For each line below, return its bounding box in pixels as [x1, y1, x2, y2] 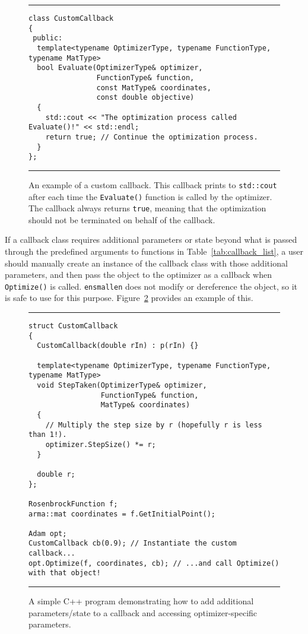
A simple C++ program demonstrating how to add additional [28, 595, 254, 607]
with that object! [28, 569, 101, 578]
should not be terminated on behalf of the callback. [28, 213, 215, 226]
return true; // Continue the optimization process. [45, 132, 258, 141]
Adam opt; [28, 529, 67, 538]
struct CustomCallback [28, 322, 118, 331]
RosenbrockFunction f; [28, 499, 118, 508]
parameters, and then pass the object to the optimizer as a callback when [5, 268, 272, 281]
